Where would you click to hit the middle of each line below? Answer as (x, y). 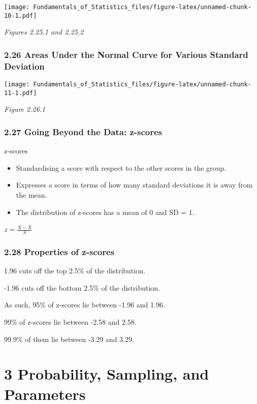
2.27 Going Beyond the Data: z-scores (83, 131)
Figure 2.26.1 (25, 109)
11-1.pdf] (21, 93)
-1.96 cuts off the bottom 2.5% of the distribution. (82, 287)
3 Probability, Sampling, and (107, 374)
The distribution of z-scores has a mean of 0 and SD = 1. (105, 212)
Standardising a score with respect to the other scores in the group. (121, 167)
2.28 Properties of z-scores (59, 251)
